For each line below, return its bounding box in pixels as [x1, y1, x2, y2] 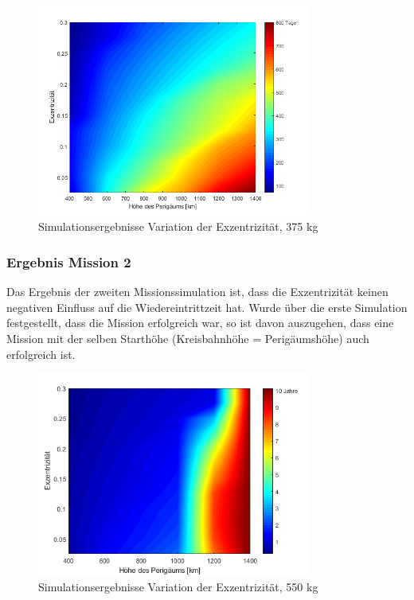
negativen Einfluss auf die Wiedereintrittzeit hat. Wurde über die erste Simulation [6, 298, 408, 315]
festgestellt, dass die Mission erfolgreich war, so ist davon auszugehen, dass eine [6, 314, 394, 331]
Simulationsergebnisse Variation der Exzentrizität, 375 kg [38, 218, 318, 235]
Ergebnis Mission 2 [6, 251, 131, 271]
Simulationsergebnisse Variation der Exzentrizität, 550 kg [38, 579, 318, 595]
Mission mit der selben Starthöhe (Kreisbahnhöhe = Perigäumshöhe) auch [6, 329, 369, 346]
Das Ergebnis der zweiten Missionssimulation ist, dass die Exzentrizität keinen [6, 283, 389, 300]
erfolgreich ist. [6, 345, 76, 362]
